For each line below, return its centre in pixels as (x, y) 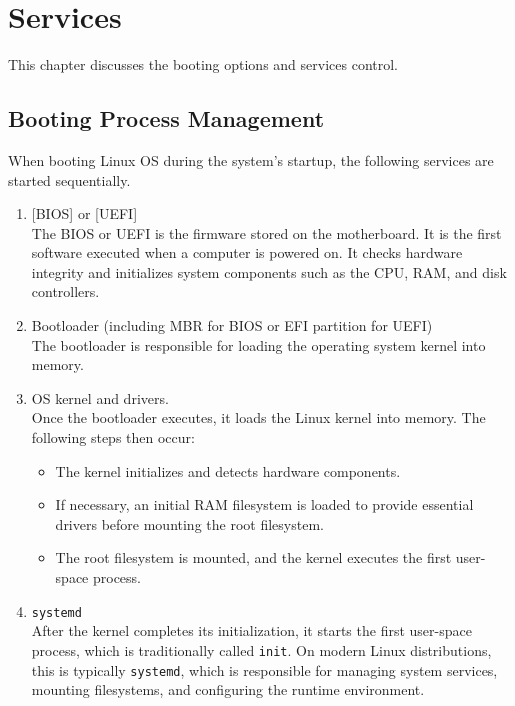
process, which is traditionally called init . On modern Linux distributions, (261, 649)
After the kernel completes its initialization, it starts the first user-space (251, 630)
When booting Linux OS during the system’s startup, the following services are (251, 159)
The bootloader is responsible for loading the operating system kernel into (258, 344)
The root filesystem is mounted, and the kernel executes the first (253, 557)
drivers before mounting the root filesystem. (189, 523)
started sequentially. (69, 179)
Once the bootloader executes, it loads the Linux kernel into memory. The (258, 417)
